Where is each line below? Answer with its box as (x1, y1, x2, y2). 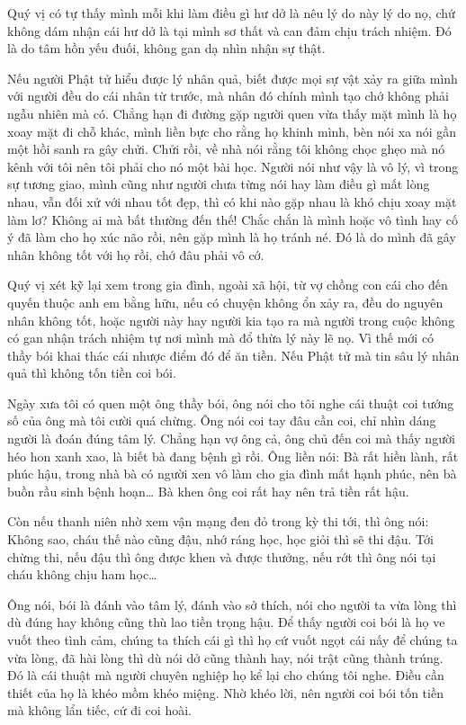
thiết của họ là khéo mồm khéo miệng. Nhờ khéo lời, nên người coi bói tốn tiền (7, 683, 444, 702)
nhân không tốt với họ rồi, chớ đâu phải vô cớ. (7, 245, 264, 264)
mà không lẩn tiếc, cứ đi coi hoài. (7, 701, 192, 720)
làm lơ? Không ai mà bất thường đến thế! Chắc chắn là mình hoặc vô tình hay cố (7, 210, 458, 228)
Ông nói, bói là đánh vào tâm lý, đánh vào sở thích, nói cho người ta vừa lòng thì (7, 595, 457, 613)
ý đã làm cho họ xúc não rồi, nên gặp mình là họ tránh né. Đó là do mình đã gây (7, 228, 456, 246)
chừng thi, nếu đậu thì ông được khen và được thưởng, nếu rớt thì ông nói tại (7, 547, 436, 566)
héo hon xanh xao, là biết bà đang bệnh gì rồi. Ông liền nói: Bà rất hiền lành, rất (7, 446, 459, 465)
